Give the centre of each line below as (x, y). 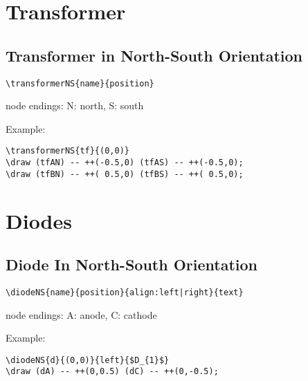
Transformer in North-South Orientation (154, 55)
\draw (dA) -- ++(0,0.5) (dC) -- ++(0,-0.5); (112, 372)
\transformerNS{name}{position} (80, 83)
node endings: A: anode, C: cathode (81, 314)
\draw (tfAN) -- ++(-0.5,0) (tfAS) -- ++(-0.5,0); (125, 163)
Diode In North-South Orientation (132, 264)
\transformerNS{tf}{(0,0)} (67, 151)
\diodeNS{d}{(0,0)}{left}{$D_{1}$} (88, 360)
